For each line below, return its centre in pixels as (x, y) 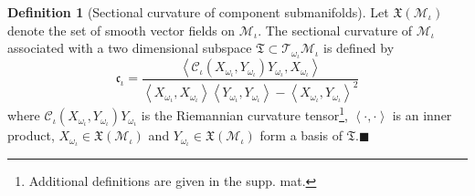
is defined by (359, 48)
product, (31, 135)
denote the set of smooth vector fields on (121, 30)
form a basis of (301, 135)
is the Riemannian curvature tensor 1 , (244, 114)
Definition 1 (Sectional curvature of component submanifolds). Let (198, 12)
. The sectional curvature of (335, 30)
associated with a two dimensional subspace (130, 48)
